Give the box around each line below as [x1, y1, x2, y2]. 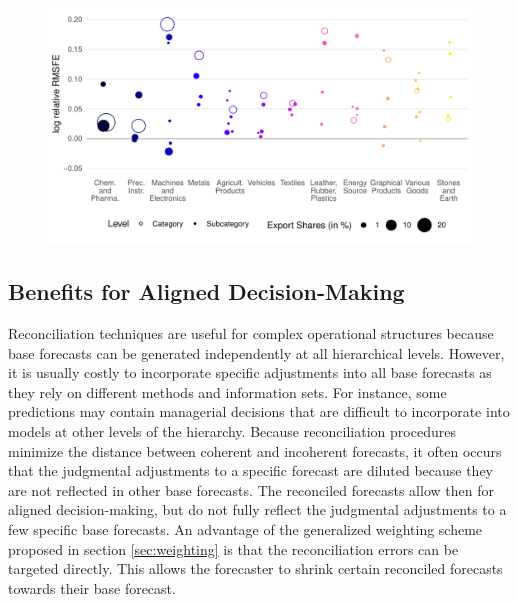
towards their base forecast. [8, 577, 176, 598]
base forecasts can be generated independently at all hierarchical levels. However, [8, 342, 505, 363]
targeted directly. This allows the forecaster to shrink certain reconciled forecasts [8, 558, 503, 579]
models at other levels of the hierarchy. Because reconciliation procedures [8, 420, 456, 441]
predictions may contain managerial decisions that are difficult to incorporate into [8, 401, 510, 422]
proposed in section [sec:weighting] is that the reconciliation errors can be [8, 538, 459, 559]
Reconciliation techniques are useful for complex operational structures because [8, 322, 494, 343]
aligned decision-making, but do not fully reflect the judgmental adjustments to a [8, 499, 507, 520]
